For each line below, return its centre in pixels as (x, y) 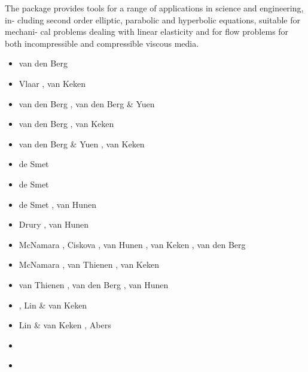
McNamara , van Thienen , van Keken (89, 264)
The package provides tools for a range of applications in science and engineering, (154, 8)
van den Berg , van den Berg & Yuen (87, 103)
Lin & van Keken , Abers (65, 325)
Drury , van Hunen (54, 224)
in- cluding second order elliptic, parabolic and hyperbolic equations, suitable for (153, 19)
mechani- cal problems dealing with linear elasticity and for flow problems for (147, 31)
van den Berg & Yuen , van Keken (82, 143)
